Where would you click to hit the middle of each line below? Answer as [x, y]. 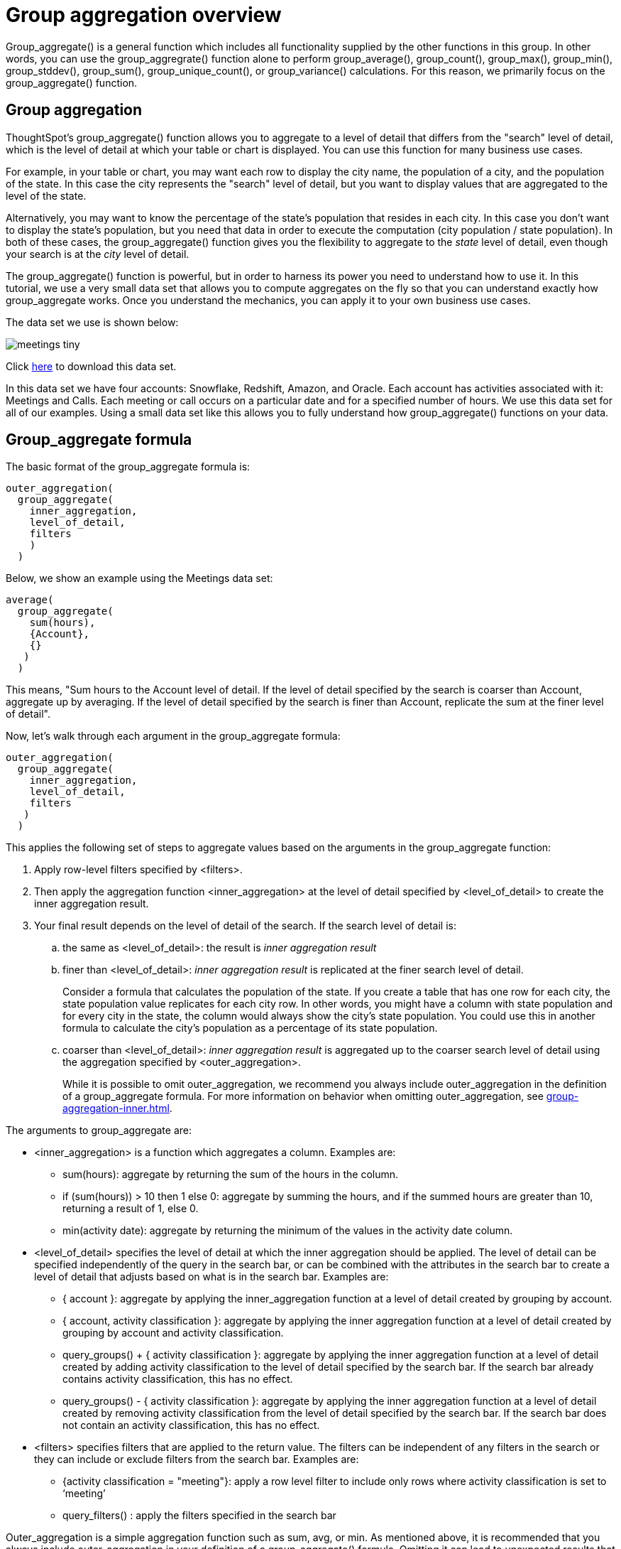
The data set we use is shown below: [92, 322]
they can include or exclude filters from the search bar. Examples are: [197, 1459]
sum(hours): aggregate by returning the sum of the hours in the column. [231, 1175]
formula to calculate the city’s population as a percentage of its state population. [250, 1028]
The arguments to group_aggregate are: [99, 1130]
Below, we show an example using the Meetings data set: [139, 578]
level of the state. [46, 195]
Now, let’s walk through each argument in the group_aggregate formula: [173, 736]
